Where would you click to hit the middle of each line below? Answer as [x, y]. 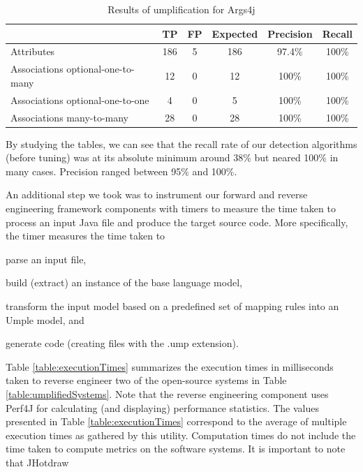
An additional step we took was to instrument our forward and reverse [157, 194]
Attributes [33, 51]
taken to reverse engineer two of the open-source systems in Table [146, 380]
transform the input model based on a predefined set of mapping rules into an [172, 306]
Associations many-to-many [69, 117]
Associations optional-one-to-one [80, 99]
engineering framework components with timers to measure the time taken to [171, 208]
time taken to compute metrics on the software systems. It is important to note [176, 449]
